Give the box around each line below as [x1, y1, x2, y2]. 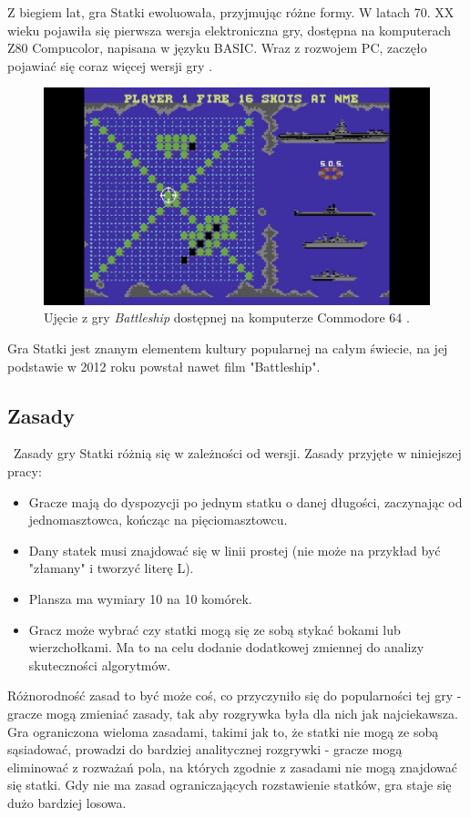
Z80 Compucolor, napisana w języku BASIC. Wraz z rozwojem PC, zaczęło [7, 38, 427, 57]
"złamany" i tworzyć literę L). [28, 558, 194, 578]
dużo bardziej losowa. [7, 792, 127, 812]
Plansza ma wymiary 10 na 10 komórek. [28, 589, 252, 608]
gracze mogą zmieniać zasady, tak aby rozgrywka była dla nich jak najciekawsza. [7, 703, 458, 722]
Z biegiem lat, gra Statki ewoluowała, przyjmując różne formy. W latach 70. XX [7, 3, 455, 21]
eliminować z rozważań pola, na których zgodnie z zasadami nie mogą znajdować [7, 757, 457, 776]
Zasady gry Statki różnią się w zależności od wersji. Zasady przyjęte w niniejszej [13, 444, 462, 463]
